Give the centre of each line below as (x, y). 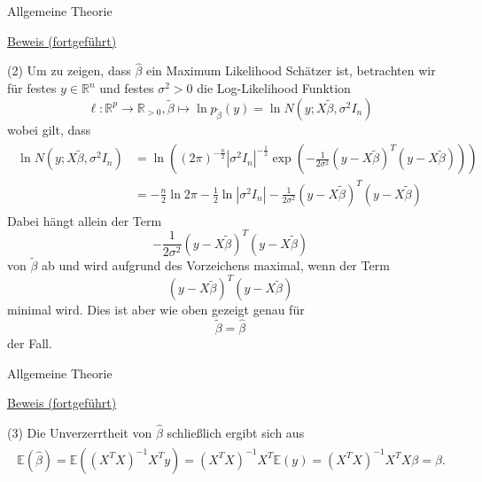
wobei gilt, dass (49, 129)
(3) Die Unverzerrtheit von (80, 432)
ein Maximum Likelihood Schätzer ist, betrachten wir (291, 70)
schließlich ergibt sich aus (236, 432)
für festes (32, 88)
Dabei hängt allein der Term (85, 220)
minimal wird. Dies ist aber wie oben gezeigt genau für (156, 310)
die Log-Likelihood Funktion (274, 88)
